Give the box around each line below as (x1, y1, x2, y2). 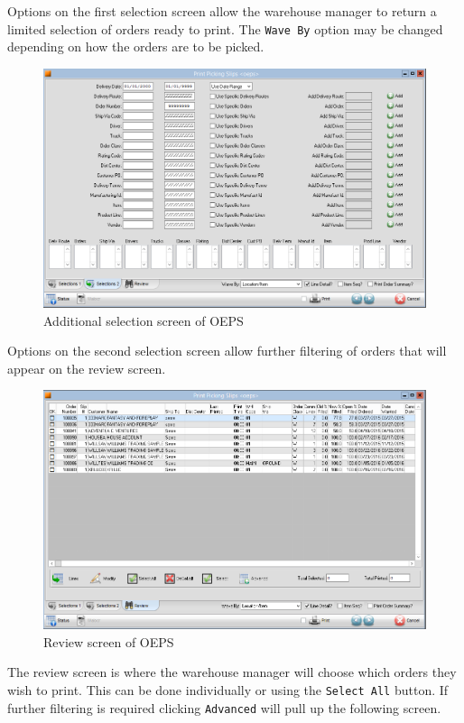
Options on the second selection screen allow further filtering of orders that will (7, 341, 447, 360)
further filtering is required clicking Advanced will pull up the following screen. (7, 698, 441, 717)
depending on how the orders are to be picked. (7, 37, 264, 56)
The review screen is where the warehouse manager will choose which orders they (7, 663, 457, 681)
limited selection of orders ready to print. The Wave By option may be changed (7, 19, 443, 38)
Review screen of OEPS (43, 632, 174, 651)
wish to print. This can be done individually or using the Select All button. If (7, 680, 449, 699)
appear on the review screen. (7, 358, 166, 377)
